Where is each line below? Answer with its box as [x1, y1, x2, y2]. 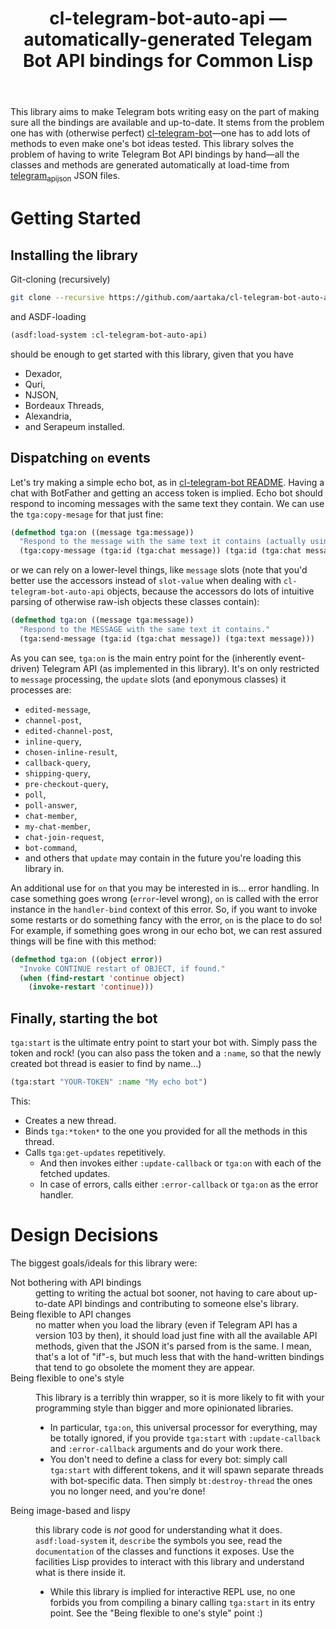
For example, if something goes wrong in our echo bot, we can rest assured [10, 924, 323, 936]
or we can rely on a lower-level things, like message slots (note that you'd [10, 564, 308, 576]
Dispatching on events [10, 450, 151, 467]
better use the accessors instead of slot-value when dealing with [10, 575, 282, 587]
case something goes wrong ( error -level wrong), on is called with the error [10, 892, 319, 904]
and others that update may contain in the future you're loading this [24, 852, 302, 864]
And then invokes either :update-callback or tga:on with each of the [39, 1157, 322, 1169]
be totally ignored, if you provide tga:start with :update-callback [49, 1432, 321, 1444]
